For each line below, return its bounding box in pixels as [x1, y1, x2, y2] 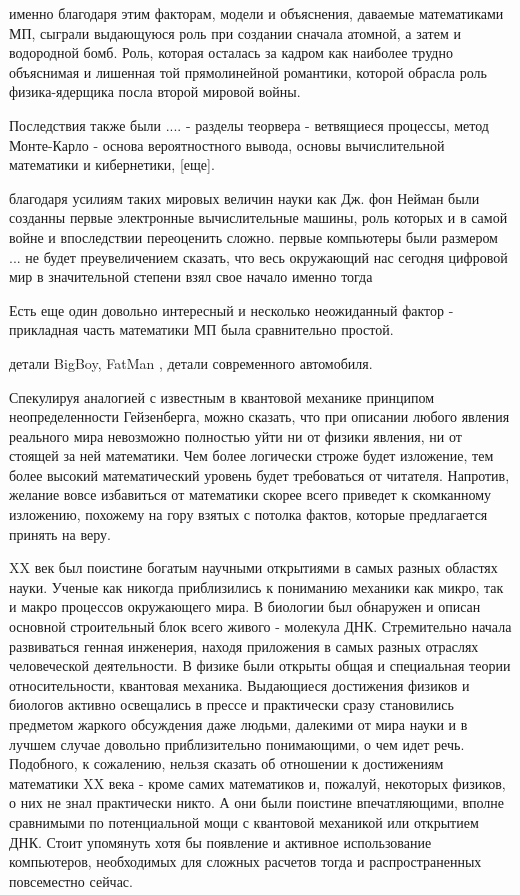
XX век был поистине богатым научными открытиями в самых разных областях [9, 557, 498, 578]
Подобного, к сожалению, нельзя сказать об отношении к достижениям [9, 753, 444, 774]
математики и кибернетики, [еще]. [9, 154, 215, 175]
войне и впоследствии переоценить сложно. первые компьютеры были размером [9, 226, 498, 247]
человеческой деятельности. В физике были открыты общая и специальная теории [9, 655, 511, 676]
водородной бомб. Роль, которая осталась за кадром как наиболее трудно [9, 42, 453, 63]
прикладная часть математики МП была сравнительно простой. [9, 319, 394, 340]
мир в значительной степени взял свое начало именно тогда [9, 266, 373, 287]
